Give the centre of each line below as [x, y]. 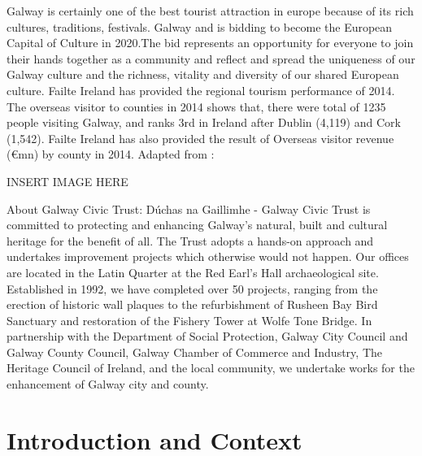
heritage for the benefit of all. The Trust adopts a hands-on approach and [190, 240]
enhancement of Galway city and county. [108, 384]
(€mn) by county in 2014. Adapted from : [111, 154]
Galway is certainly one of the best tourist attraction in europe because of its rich [210, 11]
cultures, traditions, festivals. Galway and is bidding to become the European [200, 26]
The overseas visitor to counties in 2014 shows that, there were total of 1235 [196, 106]
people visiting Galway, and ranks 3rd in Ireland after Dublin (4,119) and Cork [204, 122]
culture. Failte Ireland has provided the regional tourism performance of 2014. [201, 90]
